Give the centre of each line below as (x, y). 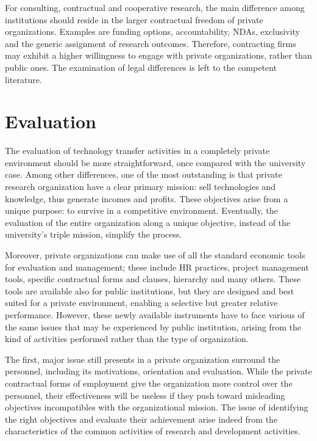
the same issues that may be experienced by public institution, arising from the (153, 326)
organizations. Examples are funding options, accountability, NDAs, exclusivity (152, 31)
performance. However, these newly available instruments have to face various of (155, 315)
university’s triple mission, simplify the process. (94, 234)
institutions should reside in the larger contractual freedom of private (134, 19)
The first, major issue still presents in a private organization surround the (143, 359)
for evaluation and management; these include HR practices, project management (157, 267)
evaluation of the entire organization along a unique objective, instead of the (148, 222)
